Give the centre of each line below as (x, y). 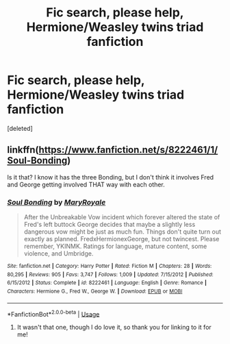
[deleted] (20, 128)
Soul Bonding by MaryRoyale (56, 202)
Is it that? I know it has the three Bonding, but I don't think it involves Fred (111, 177)
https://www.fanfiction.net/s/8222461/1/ (128, 150)
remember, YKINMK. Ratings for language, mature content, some (115, 246)
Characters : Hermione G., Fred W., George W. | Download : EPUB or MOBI (95, 292)
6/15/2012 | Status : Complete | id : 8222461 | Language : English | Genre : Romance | (107, 283)
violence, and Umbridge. (59, 254)
